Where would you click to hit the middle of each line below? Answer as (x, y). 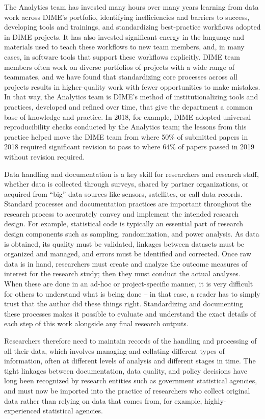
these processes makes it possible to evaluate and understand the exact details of (130, 313)
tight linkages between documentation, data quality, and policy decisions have (126, 370)
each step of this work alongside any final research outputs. (96, 323)
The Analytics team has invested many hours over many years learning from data (131, 7)
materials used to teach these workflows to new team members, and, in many (124, 47)
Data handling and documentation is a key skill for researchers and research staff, (131, 174)
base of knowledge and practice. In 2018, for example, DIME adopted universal (128, 116)
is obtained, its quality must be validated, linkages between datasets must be (124, 243)
